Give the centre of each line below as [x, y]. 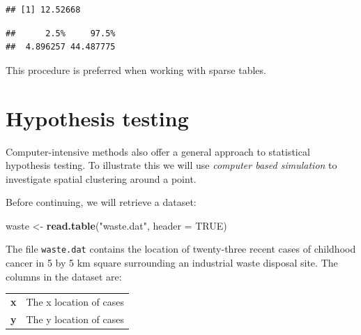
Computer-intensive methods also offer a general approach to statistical [158, 151]
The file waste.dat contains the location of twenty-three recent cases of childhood [181, 249]
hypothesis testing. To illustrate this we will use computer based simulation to [171, 165]
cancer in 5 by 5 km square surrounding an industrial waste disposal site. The [172, 263]
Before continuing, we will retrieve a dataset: [101, 202]
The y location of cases [75, 319]
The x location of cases [75, 302]
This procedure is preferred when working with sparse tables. [136, 69]
